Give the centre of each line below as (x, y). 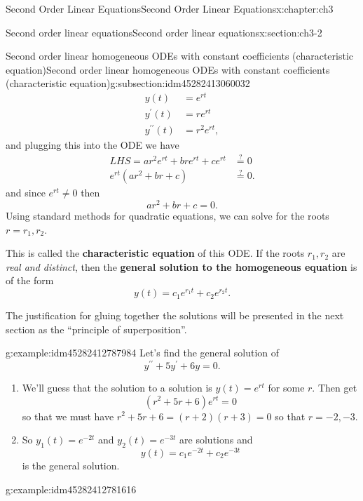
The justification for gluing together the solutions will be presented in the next (175, 315)
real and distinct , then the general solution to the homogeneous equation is (181, 266)
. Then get (335, 387)
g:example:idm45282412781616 (71, 489)
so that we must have (68, 416)
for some (286, 387)
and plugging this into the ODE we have (93, 145)
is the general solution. (71, 466)
